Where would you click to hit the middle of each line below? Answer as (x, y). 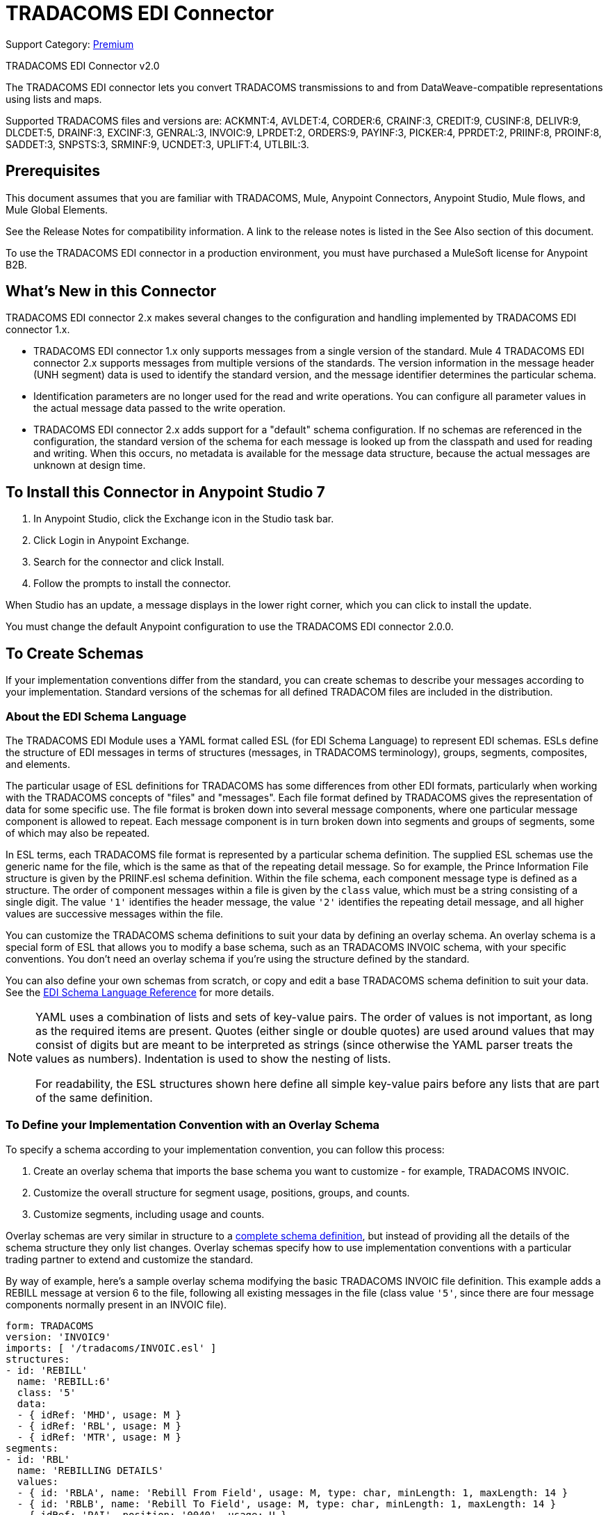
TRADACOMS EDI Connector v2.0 (83, 65)
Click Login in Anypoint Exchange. (112, 540)
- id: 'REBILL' (47, 1370)
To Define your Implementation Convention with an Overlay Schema (193, 1125)
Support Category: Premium (70, 44)
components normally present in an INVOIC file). (116, 1304)
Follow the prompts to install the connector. (132, 584)
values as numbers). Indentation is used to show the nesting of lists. (213, 1058)
